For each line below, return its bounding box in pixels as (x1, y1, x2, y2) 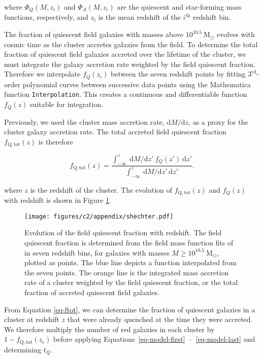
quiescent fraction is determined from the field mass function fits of (24, 237, 234, 247)
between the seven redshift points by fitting (111, 68, 246, 79)
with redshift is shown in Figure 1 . (4, 195, 111, 205)
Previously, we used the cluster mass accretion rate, (4, 116, 165, 127)
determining (4, 344, 42, 354)
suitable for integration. (30, 99, 104, 110)
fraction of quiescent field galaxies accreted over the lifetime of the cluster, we (4, 49, 246, 59)
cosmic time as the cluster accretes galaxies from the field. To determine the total (4, 39, 258, 49)
